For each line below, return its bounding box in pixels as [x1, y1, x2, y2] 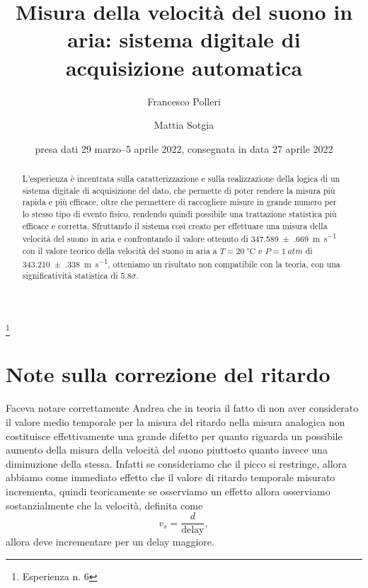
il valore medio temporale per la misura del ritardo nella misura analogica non [6, 414, 345, 429]
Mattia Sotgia [154, 117, 214, 132]
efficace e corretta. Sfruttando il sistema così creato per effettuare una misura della [22, 219, 328, 231]
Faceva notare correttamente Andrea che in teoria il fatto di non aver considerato [6, 400, 359, 415]
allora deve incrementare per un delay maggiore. [6, 534, 214, 549]
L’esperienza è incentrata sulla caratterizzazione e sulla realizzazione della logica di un [22, 173, 340, 185]
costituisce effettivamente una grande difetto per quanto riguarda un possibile [6, 428, 343, 443]
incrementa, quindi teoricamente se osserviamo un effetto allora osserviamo [6, 483, 330, 498]
